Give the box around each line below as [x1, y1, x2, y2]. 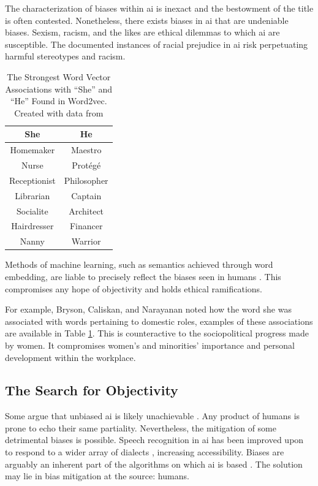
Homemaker [10, 143, 55, 156]
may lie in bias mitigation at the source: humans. [5, 469, 189, 482]
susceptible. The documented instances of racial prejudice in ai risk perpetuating [5, 37, 308, 50]
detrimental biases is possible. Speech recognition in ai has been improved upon [5, 433, 304, 446]
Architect [69, 204, 104, 217]
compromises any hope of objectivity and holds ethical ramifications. [5, 282, 263, 295]
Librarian [15, 189, 50, 202]
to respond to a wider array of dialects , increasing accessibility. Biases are [5, 446, 284, 458]
